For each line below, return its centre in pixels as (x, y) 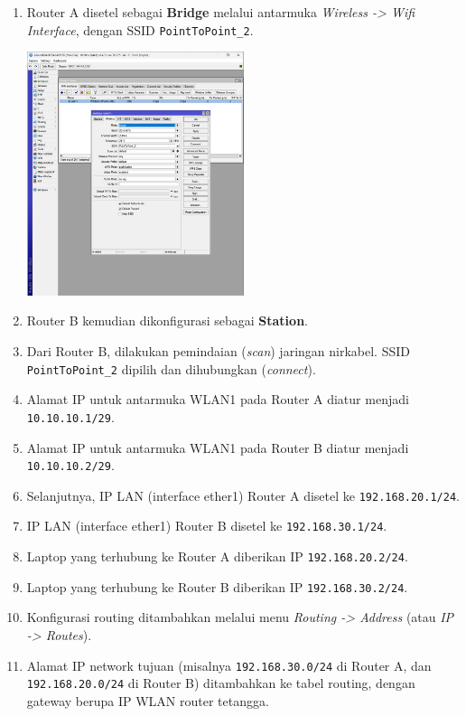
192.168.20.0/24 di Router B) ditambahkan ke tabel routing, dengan (221, 683)
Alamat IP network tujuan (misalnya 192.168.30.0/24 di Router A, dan (229, 665)
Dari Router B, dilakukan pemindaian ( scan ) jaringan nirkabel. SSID (218, 351)
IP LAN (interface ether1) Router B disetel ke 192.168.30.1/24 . (207, 526)
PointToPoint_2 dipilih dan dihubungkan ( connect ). (171, 368)
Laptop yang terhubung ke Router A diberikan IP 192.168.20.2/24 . (217, 556)
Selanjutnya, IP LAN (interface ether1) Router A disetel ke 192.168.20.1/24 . (243, 495)
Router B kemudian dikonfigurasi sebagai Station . (167, 320)
